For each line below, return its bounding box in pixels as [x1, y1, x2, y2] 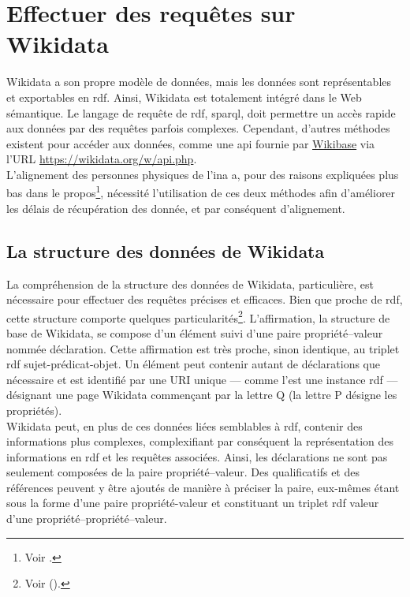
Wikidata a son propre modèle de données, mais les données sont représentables [6, 73, 392, 90]
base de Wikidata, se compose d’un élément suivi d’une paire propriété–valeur [6, 324, 383, 341]
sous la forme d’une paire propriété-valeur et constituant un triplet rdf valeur [6, 494, 379, 511]
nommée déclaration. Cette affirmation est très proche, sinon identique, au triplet [6, 340, 400, 356]
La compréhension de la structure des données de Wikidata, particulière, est [6, 275, 374, 292]
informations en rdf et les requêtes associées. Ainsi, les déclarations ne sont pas [6, 448, 388, 465]
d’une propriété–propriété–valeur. [6, 510, 167, 527]
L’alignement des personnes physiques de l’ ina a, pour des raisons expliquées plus [6, 166, 399, 182]
